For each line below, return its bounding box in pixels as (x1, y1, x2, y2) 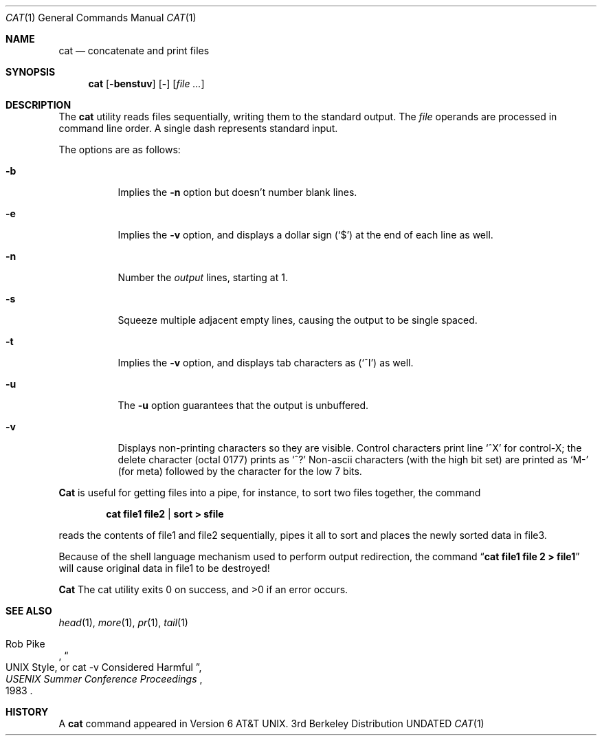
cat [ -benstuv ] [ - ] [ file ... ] (88, 78, 205, 89)
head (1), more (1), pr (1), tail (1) (58, 617, 188, 628)
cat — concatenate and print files (58, 45, 210, 56)
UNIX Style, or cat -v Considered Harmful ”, (5, 661, 202, 673)
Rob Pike (5, 638, 45, 650)
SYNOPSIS (5, 66, 56, 78)
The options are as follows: (58, 144, 181, 155)
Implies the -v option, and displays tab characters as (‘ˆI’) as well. (118, 357, 414, 368)
